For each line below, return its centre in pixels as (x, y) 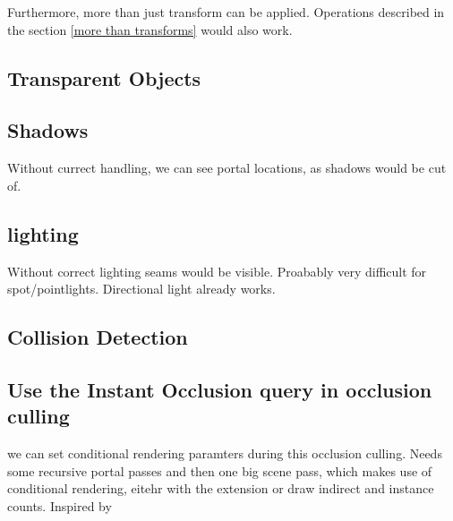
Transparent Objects (104, 77)
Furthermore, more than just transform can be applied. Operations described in (226, 12)
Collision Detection (98, 337)
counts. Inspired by (60, 505)
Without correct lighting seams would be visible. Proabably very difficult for (217, 271)
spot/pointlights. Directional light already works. (141, 289)
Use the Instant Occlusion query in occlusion (220, 389)
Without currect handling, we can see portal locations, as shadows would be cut (227, 168)
